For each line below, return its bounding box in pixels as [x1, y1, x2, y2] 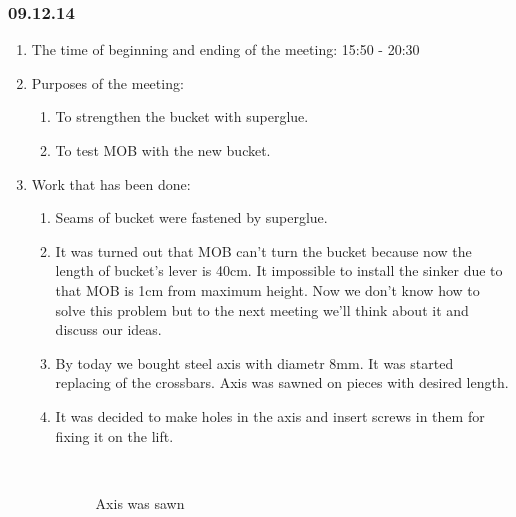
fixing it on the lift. [55, 425, 174, 446]
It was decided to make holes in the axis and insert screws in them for [55, 405, 485, 426]
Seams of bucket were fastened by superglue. [55, 207, 328, 228]
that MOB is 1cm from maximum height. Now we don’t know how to [55, 279, 480, 300]
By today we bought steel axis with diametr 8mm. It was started [55, 352, 454, 373]
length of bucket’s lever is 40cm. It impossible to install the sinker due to [55, 260, 503, 281]
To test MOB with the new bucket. [55, 140, 271, 160]
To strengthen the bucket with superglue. [55, 106, 309, 127]
